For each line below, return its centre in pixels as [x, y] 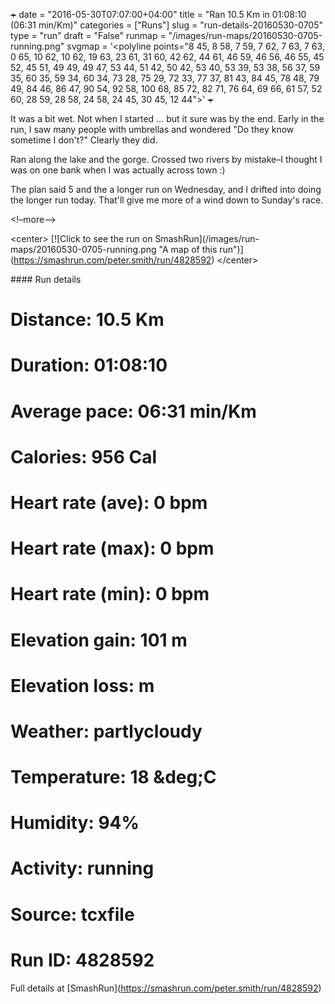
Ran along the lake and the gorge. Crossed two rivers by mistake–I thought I [166, 159]
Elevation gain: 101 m [99, 640]
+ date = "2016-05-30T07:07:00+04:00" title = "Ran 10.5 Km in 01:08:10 [158, 14]
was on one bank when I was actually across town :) [118, 170]
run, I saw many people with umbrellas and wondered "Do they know [152, 129]
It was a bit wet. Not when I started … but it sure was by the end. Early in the [167, 118]
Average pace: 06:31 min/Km [133, 411]
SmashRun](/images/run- [207, 238]
